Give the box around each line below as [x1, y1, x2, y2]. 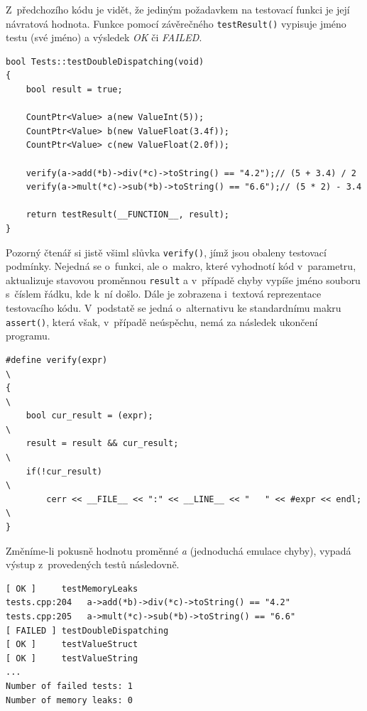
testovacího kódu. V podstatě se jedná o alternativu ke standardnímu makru [6, 300, 341, 315]
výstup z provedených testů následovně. [6, 557, 180, 572]
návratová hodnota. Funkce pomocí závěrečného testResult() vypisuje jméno [6, 16, 346, 31]
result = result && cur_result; [26, 438, 179, 449]
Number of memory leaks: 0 [6, 695, 133, 705]
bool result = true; [26, 85, 123, 95]
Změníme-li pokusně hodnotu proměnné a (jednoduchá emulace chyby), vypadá [6, 543, 351, 558]
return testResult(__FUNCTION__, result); [26, 210, 229, 220]
